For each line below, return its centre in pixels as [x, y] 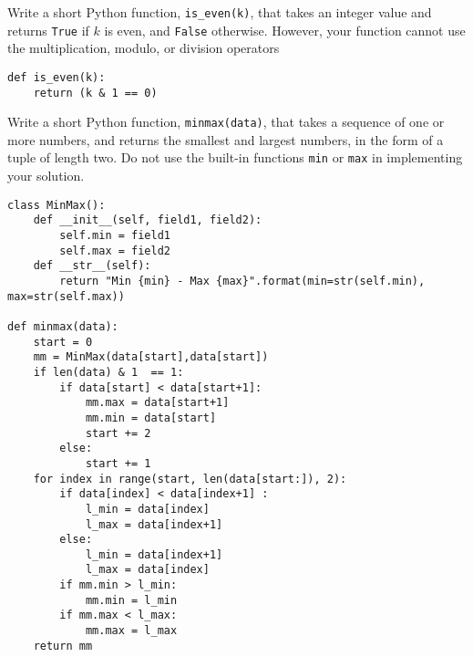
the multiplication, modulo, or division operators [144, 48]
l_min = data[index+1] [154, 554]
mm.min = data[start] [151, 417]
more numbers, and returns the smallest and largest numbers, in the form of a [226, 139]
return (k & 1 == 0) [95, 93]
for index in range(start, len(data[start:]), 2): [190, 479]
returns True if [48, 30]
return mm [63, 646]
